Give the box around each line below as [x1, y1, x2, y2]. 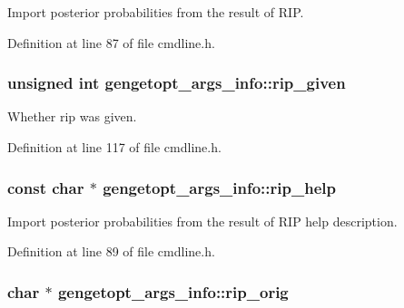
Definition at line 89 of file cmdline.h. [7, 242, 215, 261]
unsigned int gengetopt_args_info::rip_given [7, 72, 346, 94]
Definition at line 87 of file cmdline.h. [7, 33, 215, 52]
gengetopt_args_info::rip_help [103, 176, 336, 198]
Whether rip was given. [7, 107, 137, 126]
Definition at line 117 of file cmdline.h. [7, 138, 222, 156]
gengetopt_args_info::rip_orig [57, 280, 289, 303]
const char [7, 176, 84, 198]
